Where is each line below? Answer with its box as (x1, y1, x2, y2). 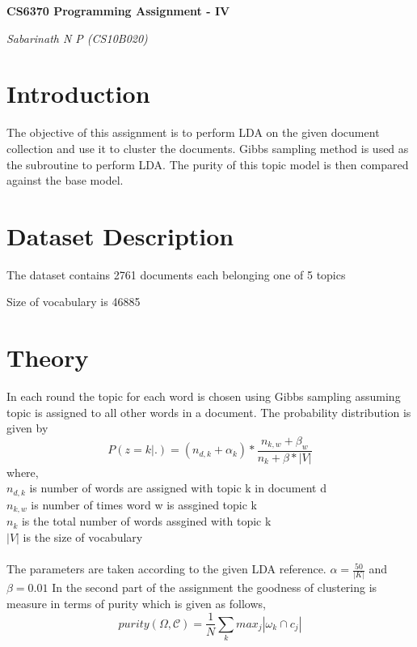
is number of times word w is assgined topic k (31, 496, 258, 513)
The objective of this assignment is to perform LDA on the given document (6, 124, 380, 141)
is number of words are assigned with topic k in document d (29, 479, 326, 496)
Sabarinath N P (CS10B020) (6, 29, 148, 46)
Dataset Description (6, 219, 234, 252)
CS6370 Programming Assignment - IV (6, 2, 230, 19)
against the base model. (6, 172, 124, 189)
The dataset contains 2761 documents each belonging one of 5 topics (6, 266, 346, 283)
